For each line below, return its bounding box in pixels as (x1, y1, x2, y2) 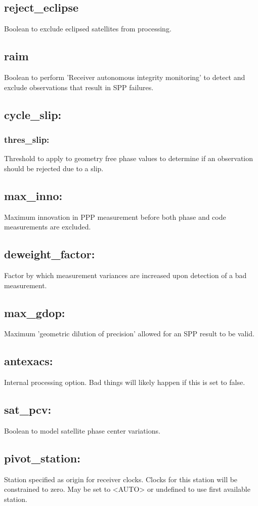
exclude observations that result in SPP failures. (4, 82, 154, 92)
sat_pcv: (4, 402, 52, 417)
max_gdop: (4, 304, 65, 320)
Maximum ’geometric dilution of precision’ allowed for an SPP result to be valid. (4, 328, 255, 339)
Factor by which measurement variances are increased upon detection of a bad (4, 269, 247, 280)
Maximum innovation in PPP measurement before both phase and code (4, 211, 226, 222)
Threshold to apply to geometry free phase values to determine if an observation (4, 153, 253, 164)
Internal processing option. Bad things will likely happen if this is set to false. (4, 377, 245, 387)
